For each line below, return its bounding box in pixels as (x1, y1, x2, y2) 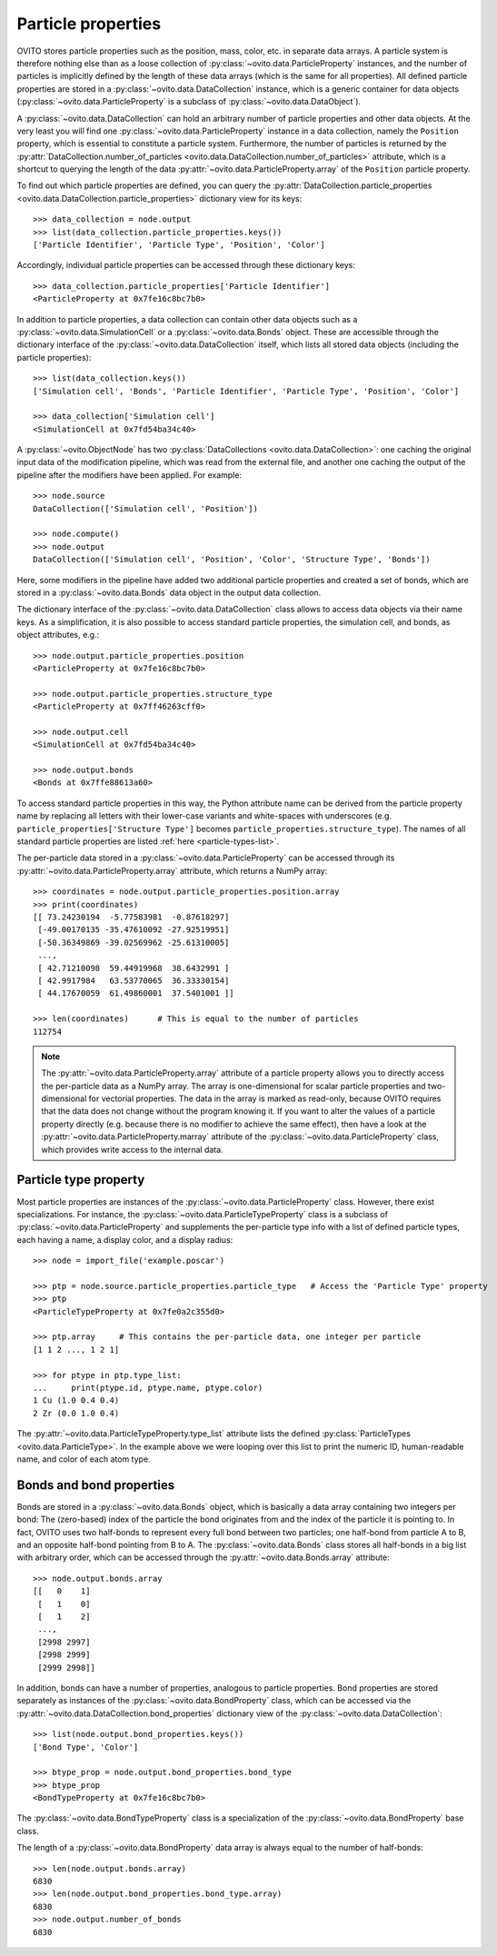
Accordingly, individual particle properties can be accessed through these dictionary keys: (16, 260, 356, 271)
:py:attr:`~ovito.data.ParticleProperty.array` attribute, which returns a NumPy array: (16, 865, 328, 876)
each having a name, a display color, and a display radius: (16, 1234, 234, 1245)
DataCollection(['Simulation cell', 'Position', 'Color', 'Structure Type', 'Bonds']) (33, 554, 431, 565)
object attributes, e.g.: (16, 630, 100, 640)
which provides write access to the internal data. (41, 1144, 224, 1155)
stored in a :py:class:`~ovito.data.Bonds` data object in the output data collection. (16, 587, 322, 598)
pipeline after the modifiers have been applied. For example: (16, 469, 243, 481)
